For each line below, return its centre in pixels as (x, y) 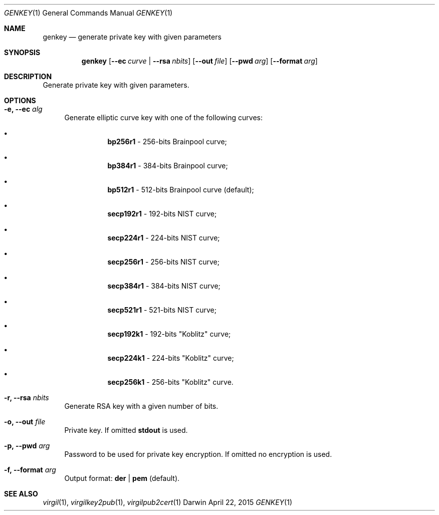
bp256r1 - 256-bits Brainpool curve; (167, 142)
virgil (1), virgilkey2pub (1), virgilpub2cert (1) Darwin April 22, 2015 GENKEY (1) (168, 502)
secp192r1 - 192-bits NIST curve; (162, 214)
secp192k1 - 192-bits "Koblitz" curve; (169, 334)
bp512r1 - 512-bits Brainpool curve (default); (181, 190)
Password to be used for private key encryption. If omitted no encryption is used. (198, 454)
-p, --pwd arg (27, 446)
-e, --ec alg (23, 109)
